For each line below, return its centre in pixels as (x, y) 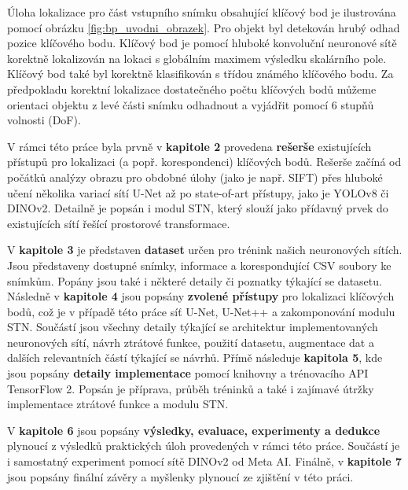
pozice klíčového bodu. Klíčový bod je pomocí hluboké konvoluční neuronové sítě (202, 43)
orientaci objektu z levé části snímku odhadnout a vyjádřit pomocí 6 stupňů (191, 104)
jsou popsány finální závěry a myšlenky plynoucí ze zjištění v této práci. (180, 476)
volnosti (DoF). (44, 120)
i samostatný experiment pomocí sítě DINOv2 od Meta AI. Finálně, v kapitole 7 (205, 461)
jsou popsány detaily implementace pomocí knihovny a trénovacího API (188, 373)
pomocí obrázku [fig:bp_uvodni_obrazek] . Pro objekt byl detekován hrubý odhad (204, 27)
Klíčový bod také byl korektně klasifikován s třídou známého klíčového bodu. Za (200, 74)
